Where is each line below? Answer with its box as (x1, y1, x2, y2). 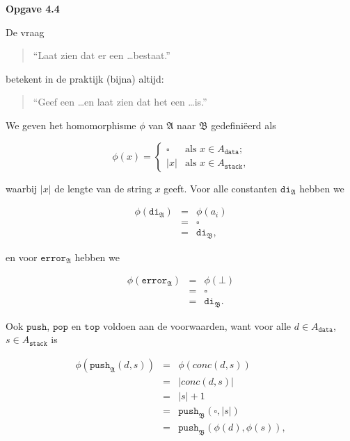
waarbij (6, 181, 38, 195)
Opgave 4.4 (6, 1, 60, 15)
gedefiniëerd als (211, 117, 276, 132)
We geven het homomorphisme (6, 117, 136, 132)
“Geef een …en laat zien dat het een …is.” (33, 94, 207, 109)
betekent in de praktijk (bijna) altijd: (6, 71, 164, 85)
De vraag (6, 24, 45, 39)
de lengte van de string (54, 181, 152, 195)
